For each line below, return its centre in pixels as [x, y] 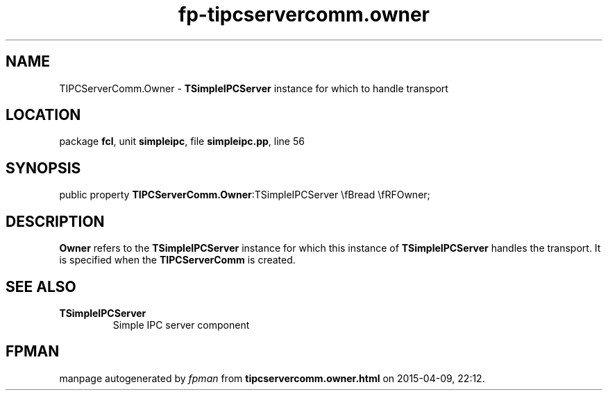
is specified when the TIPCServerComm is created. [177, 260]
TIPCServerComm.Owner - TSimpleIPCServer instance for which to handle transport [254, 88]
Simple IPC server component [181, 325]
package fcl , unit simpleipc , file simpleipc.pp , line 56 [182, 141]
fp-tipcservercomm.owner [304, 15]
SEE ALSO [41, 286]
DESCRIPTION [55, 221]
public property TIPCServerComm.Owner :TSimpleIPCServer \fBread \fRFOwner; [245, 195]
